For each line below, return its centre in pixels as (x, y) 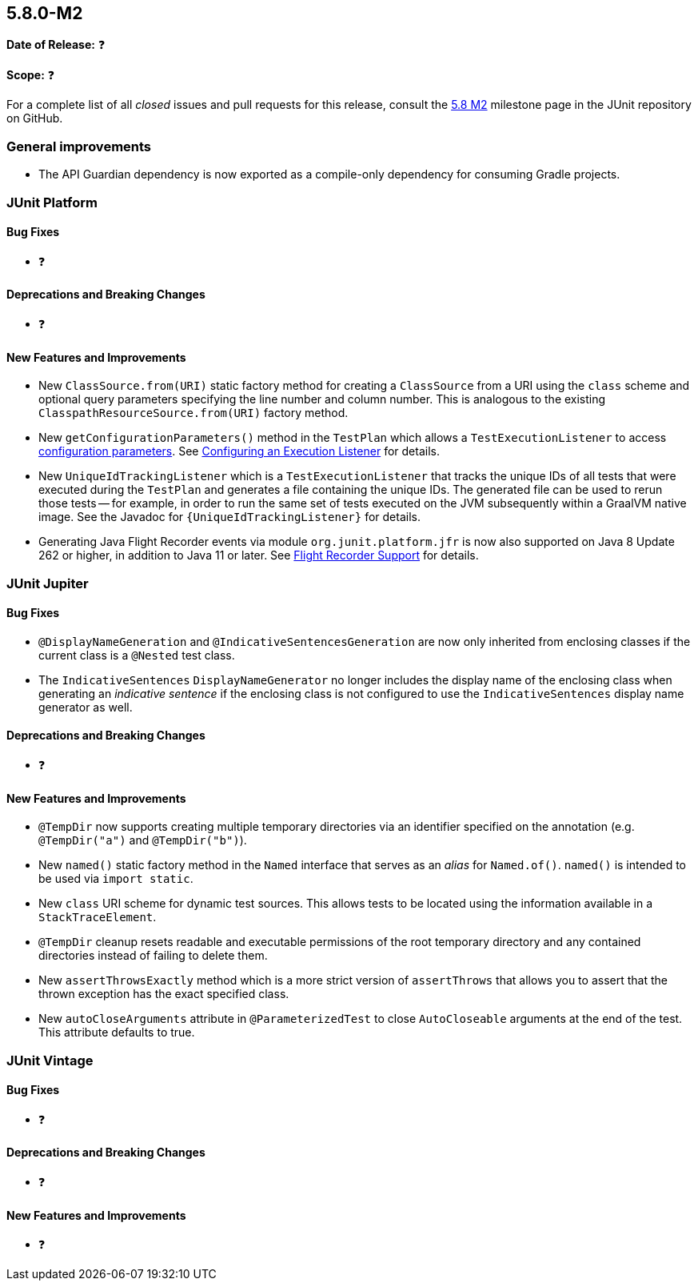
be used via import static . (116, 879)
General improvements (79, 146)
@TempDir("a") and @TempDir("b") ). (143, 840)
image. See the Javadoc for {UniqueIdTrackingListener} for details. (229, 517)
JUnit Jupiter (48, 583)
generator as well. (86, 707)
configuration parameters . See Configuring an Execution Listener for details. (239, 451)
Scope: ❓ (31, 75)
